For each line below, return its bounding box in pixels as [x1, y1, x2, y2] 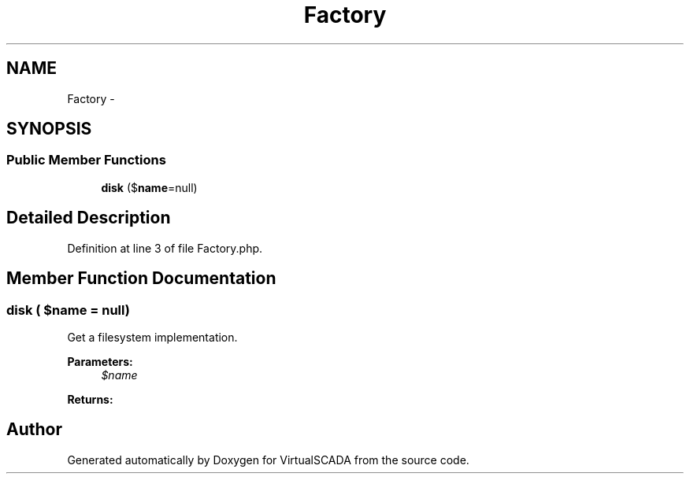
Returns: [67, 392, 113, 406]
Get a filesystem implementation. [67, 330, 238, 344]
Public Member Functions [6, 152, 166, 168]
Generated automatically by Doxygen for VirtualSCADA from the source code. [67, 452, 469, 467]
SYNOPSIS [6, 119, 92, 139]
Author [6, 419, 62, 440]
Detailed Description [6, 208, 171, 228]
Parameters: [67, 354, 133, 368]
